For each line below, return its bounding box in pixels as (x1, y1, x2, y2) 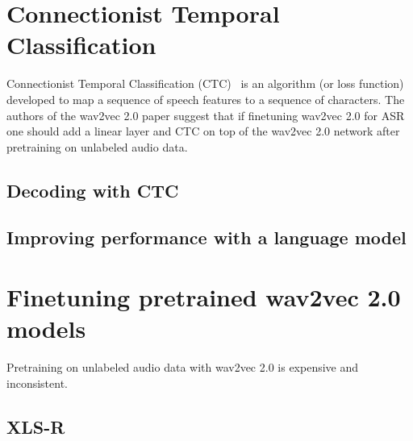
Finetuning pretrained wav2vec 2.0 (6, 281, 401, 314)
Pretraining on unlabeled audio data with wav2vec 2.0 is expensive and (6, 359, 359, 376)
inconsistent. (6, 374, 68, 391)
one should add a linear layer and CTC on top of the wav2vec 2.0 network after (6, 123, 400, 139)
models (6, 312, 86, 345)
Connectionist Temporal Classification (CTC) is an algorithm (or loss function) (6, 75, 404, 92)
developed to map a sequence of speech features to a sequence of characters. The (6, 90, 405, 107)
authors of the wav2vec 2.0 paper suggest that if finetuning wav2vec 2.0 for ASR (6, 106, 405, 123)
